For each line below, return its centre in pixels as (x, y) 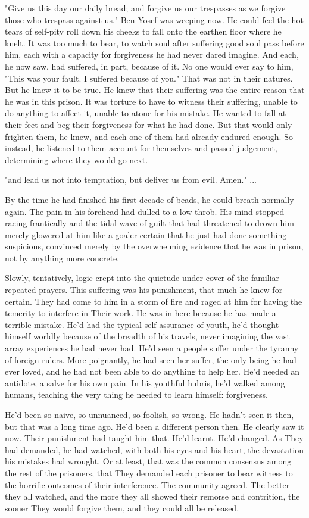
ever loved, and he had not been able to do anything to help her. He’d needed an (152, 371)
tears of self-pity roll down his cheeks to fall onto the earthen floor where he (143, 31)
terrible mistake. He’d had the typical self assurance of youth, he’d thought (142, 324)
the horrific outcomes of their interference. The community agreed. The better (147, 484)
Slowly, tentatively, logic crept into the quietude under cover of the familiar (142, 278)
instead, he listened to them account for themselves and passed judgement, (141, 148)
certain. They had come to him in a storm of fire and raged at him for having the (154, 301)
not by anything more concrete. (62, 258)
